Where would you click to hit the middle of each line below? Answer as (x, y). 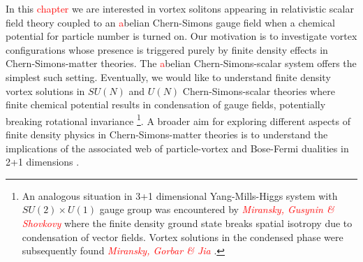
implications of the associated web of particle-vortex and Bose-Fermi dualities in (177, 148)
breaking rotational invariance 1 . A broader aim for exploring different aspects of (178, 119)
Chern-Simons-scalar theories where (259, 90)
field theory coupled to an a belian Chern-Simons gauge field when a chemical (170, 22)
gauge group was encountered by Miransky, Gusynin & (217, 209)
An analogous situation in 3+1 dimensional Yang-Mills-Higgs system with (180, 195)
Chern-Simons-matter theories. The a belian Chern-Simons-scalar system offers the (181, 63)
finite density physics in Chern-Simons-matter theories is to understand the (167, 134)
